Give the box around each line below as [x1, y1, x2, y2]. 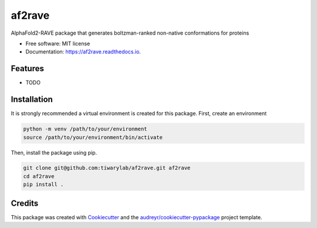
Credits [11, 198, 39, 208]
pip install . [23, 181, 64, 188]
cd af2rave [23, 173, 55, 179]
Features [11, 63, 44, 73]
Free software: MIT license [25, 40, 90, 47]
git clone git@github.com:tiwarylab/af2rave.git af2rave [23, 165, 191, 172]
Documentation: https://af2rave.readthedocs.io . [25, 48, 141, 55]
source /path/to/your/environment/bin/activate [23, 134, 163, 140]
